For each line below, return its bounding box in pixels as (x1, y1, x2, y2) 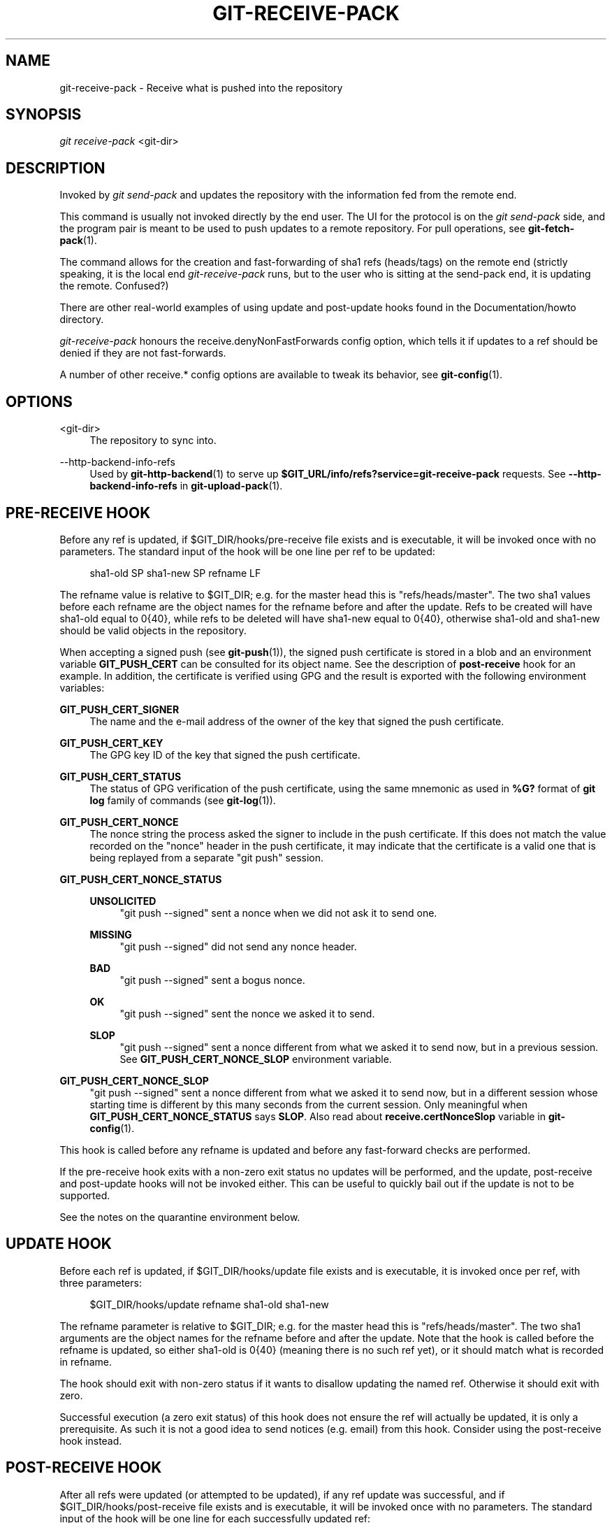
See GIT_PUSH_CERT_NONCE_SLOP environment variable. (119, 1052, 392, 1065)
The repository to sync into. (89, 434, 217, 447)
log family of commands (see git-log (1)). (89, 794, 276, 806)
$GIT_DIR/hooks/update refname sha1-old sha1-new (89, 1298, 329, 1310)
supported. (59, 1189, 110, 1201)
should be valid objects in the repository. (59, 624, 247, 636)
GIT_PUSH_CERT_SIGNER (59, 703, 180, 715)
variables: (59, 681, 105, 694)
